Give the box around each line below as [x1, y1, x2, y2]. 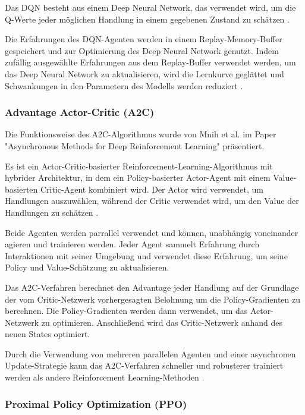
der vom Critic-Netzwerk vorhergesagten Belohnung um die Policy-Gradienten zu [5, 293, 300, 305]
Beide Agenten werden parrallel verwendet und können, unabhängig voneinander [5, 226, 298, 238]
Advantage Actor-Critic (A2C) [5, 105, 155, 120]
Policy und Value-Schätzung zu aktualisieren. [5, 261, 169, 273]
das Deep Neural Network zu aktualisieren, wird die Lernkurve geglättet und [5, 67, 284, 80]
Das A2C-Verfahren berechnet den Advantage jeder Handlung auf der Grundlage [5, 281, 299, 293]
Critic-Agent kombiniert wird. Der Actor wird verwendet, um [40, 183, 263, 195]
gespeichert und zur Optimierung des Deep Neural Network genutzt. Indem [5, 44, 279, 56]
